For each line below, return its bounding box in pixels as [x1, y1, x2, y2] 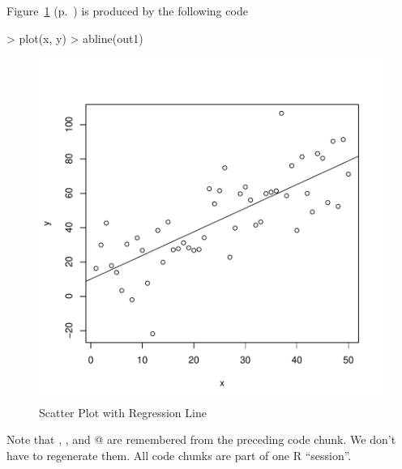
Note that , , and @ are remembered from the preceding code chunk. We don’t [6, 431, 396, 448]
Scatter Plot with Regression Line [39, 403, 207, 420]
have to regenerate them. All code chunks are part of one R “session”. [6, 446, 352, 463]
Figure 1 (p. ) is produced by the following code [6, 2, 248, 19]
